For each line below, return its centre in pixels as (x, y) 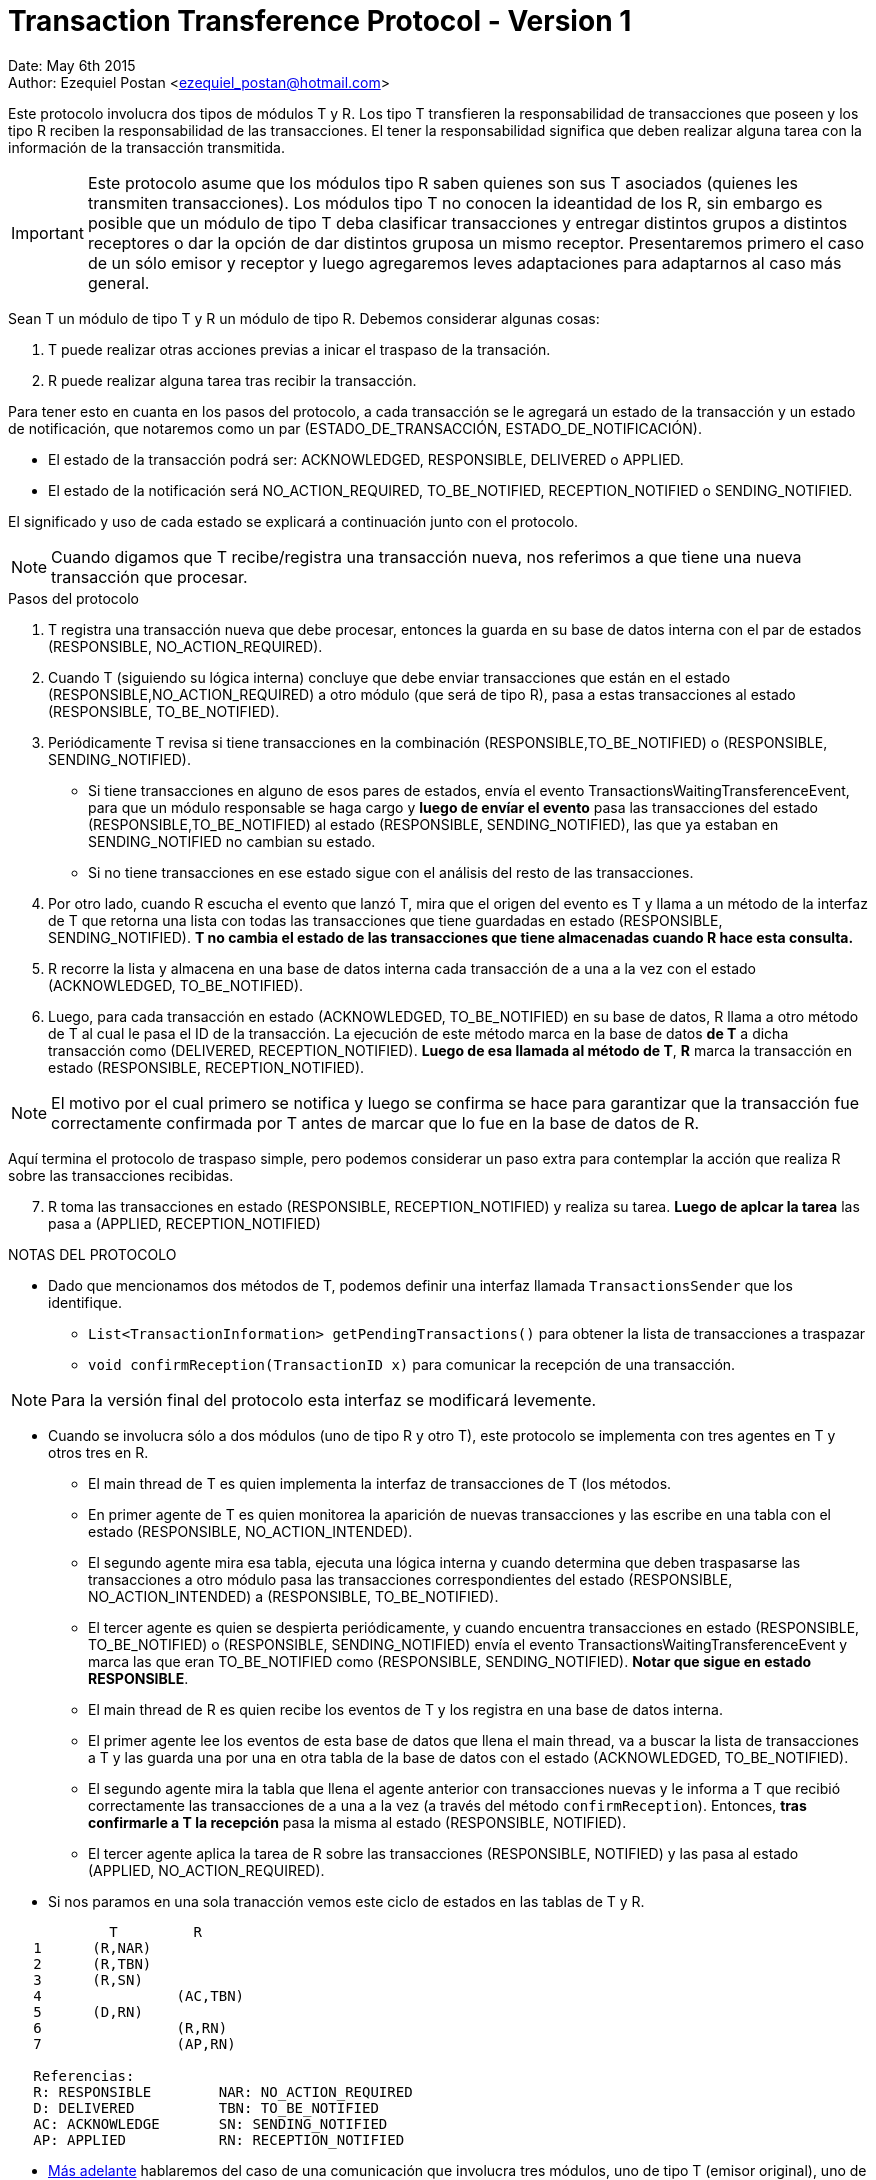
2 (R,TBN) (92, 1963)
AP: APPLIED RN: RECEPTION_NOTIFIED (219, 2139)
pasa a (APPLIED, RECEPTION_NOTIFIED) (184, 1223)
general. (118, 282)
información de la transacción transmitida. (146, 147)
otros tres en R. (98, 1452)
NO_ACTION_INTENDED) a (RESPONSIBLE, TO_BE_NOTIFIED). (293, 1596)
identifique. (85, 1302)
